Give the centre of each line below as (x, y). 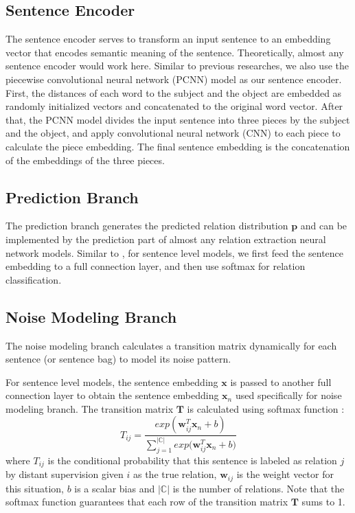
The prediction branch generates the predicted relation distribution (147, 226)
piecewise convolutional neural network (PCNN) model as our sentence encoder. (174, 79)
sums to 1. (323, 502)
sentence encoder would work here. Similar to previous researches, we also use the (177, 66)
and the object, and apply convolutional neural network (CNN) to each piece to (173, 133)
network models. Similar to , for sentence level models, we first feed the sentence (175, 252)
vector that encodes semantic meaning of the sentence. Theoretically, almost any (175, 52)
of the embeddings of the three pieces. (85, 160)
